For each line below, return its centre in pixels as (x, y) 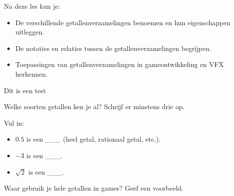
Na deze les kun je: (32, 6)
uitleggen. (30, 32)
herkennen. (31, 73)
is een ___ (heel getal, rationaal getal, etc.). (94, 139)
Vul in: (14, 122)
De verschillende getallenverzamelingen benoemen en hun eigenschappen (123, 22)
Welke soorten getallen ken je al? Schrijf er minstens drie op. (94, 106)
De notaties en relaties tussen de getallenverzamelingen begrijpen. (113, 48)
